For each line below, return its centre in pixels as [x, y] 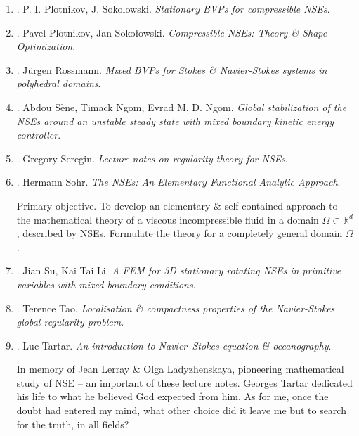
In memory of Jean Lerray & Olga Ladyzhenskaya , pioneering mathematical [180, 369]
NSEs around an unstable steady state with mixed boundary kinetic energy [175, 121]
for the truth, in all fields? [73, 424]
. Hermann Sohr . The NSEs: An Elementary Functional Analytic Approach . [178, 182]
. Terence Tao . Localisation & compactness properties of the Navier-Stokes [176, 308]
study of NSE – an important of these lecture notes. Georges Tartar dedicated [184, 382]
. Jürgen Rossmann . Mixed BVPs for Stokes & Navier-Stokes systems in [172, 69]
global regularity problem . [70, 322]
